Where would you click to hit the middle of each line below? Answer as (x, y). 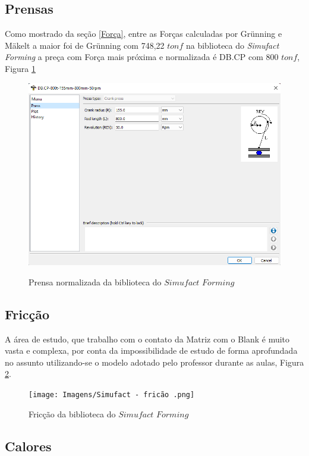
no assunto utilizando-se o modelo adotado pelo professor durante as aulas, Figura (154, 362)
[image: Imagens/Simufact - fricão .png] (112, 394)
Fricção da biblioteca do (72, 413)
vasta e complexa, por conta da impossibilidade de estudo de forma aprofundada (151, 350)
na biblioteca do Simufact (232, 45)
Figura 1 (20, 68)
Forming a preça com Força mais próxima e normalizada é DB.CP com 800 (142, 57)
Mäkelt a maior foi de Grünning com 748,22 (85, 45)
